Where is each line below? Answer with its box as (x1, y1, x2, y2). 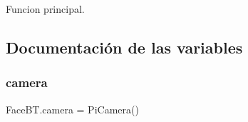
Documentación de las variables (6, 36, 243, 58)
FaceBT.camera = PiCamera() (6, 101, 139, 116)
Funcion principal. (6, 1, 85, 16)
